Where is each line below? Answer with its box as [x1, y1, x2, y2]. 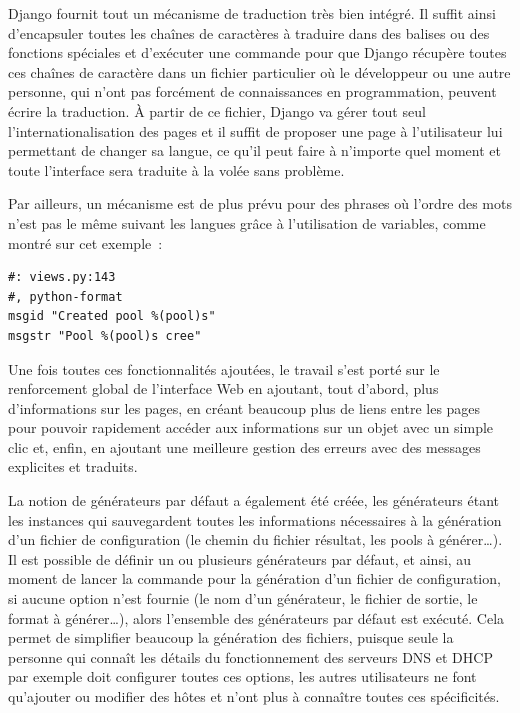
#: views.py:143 [8, 270, 116, 285]
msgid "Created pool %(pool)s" [8, 309, 216, 324]
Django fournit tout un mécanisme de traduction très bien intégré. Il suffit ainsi [8, 3, 496, 23]
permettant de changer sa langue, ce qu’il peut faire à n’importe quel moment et [8, 140, 501, 161]
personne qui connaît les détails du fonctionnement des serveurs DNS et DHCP [8, 646, 493, 667]
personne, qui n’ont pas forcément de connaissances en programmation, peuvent [8, 81, 497, 102]
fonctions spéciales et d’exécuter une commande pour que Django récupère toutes [8, 42, 507, 63]
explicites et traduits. [8, 456, 138, 477]
